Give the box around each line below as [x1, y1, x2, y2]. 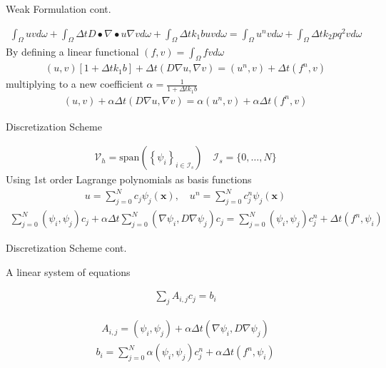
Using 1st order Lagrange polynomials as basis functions [6, 172, 252, 187]
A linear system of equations [6, 264, 131, 279]
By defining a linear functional [6, 44, 139, 58]
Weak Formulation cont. [6, 1, 111, 16]
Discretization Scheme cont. [6, 240, 127, 255]
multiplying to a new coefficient [6, 76, 143, 91]
